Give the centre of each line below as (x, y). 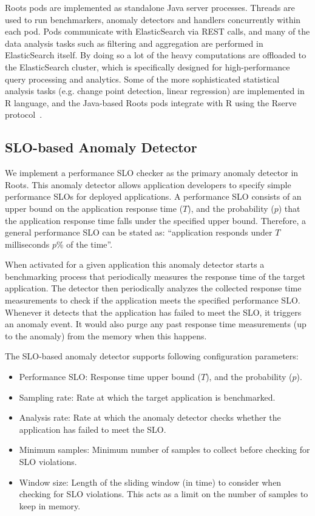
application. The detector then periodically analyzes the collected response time (153, 288)
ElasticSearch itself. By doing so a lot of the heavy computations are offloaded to (156, 55)
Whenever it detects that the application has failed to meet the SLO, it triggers (153, 312)
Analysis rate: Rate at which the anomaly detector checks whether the (150, 417)
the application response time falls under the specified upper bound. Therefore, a (155, 220)
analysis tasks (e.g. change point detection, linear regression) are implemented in (155, 91)
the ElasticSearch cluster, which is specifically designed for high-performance (147, 66)
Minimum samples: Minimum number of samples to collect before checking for (164, 450)
